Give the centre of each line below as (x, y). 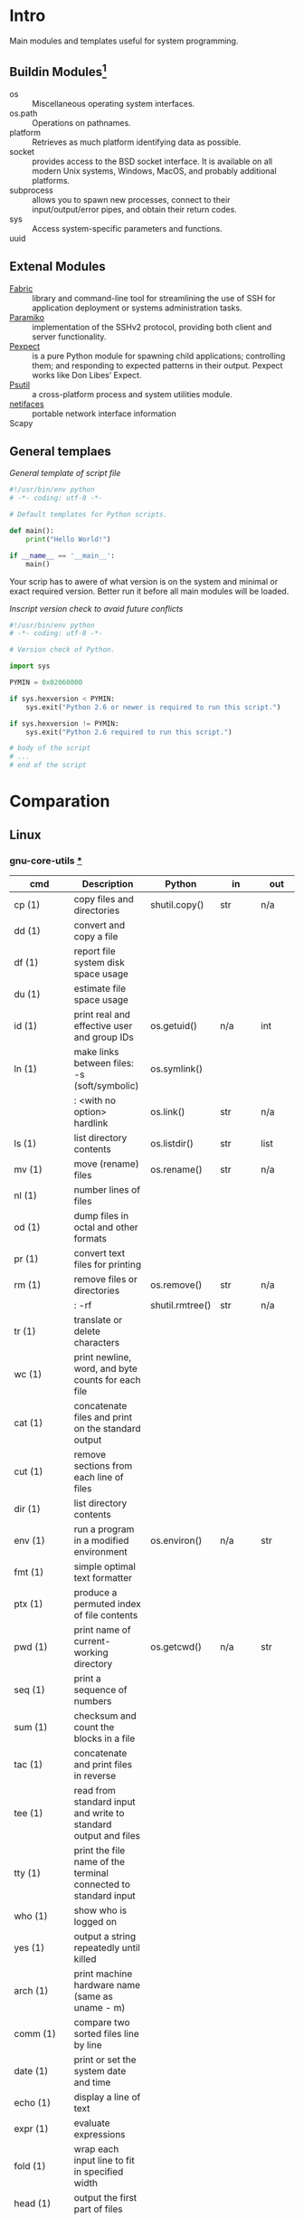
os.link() (168, 1111)
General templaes (60, 451)
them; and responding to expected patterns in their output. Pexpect (157, 365)
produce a (95, 1592)
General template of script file (65, 473)
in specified (99, 2171)
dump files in (101, 1215)
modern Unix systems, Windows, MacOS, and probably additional (155, 171)
